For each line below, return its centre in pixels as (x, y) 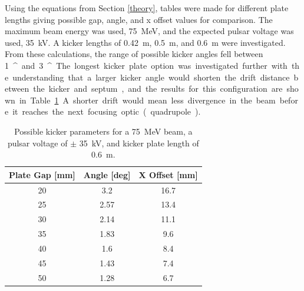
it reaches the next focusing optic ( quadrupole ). (107, 111)
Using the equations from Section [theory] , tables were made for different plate (147, 8)
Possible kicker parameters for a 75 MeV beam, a (103, 131)
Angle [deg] (107, 174)
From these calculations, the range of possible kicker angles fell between (134, 54)
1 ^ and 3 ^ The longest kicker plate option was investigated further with (146, 65)
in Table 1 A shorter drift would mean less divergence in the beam (147, 100)
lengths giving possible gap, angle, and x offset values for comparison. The (139, 19)
